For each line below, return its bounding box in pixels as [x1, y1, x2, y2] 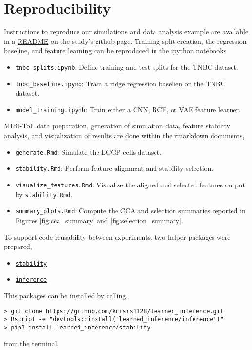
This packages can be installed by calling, [4, 290, 128, 301]
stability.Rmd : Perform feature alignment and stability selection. [15, 163, 213, 173]
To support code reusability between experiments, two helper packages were [4, 231, 231, 242]
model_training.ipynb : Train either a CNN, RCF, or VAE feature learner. [15, 104, 241, 114]
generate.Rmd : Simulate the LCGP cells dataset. [15, 146, 162, 157]
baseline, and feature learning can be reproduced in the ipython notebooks [4, 45, 227, 56]
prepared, [4, 241, 32, 251]
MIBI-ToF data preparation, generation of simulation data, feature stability [4, 121, 230, 131]
